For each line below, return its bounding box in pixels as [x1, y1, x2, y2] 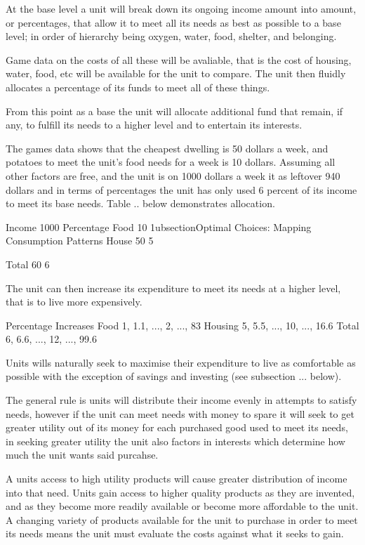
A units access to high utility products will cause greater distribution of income [6, 471, 347, 486]
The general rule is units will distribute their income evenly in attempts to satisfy [6, 393, 357, 407]
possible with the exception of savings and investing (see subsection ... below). [6, 369, 342, 383]
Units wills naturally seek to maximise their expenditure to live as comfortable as [6, 355, 356, 369]
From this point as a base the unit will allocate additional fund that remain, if [6, 103, 343, 118]
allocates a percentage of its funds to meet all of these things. [6, 79, 270, 94]
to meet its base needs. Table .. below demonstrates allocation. [6, 196, 275, 211]
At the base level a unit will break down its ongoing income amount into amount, [6, 1, 357, 15]
